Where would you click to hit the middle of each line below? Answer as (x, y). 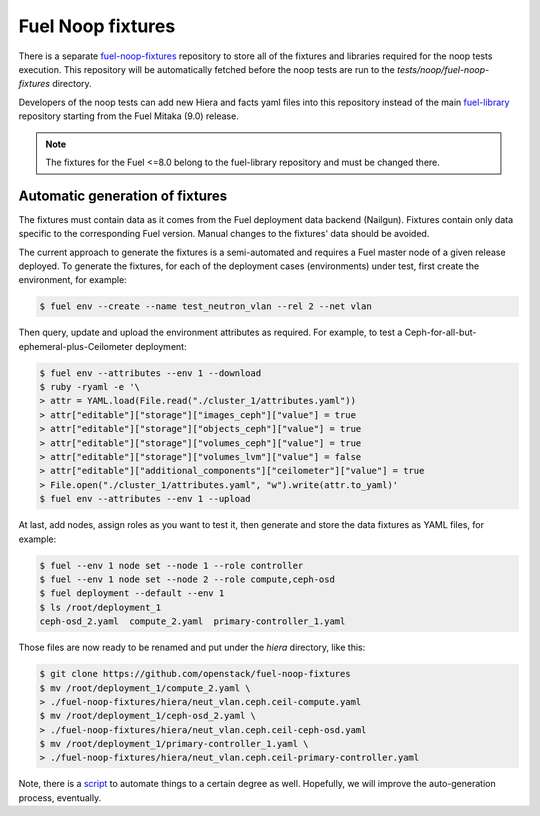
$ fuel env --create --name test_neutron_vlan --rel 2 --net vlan (205, 306)
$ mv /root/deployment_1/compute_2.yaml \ (145, 688)
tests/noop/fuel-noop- (443, 69)
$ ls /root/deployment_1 (100, 607)
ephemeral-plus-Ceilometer (76, 346)
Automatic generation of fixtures (123, 195)
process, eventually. (60, 797)
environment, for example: (72, 280)
